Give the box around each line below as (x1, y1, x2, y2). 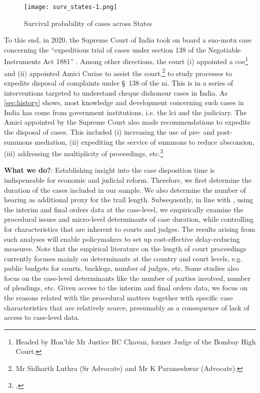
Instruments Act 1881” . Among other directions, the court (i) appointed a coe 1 (4, 55, 248, 67)
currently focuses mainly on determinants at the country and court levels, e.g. (4, 253, 242, 263)
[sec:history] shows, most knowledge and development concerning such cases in (4, 97, 244, 108)
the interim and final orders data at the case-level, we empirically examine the (4, 204, 243, 214)
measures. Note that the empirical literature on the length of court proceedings (4, 243, 246, 254)
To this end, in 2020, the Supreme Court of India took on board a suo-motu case (4, 35, 252, 45)
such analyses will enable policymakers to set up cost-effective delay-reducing (4, 233, 240, 244)
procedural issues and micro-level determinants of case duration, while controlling (4, 214, 254, 224)
